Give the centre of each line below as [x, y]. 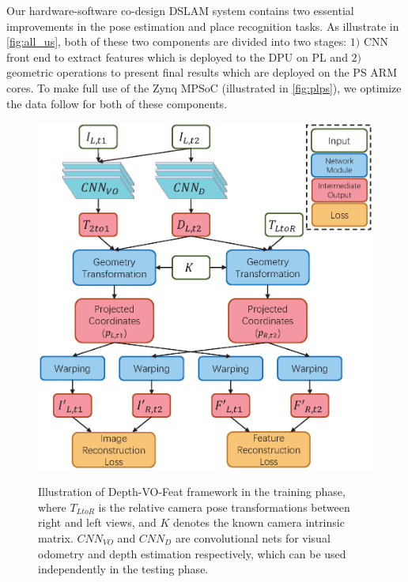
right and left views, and [97, 522]
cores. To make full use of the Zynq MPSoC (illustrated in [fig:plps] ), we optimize [204, 87]
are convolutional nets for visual [253, 537]
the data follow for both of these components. [117, 103]
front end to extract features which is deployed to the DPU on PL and [177, 56]
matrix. [56, 537]
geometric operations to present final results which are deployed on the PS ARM [202, 72]
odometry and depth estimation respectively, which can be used [192, 553]
